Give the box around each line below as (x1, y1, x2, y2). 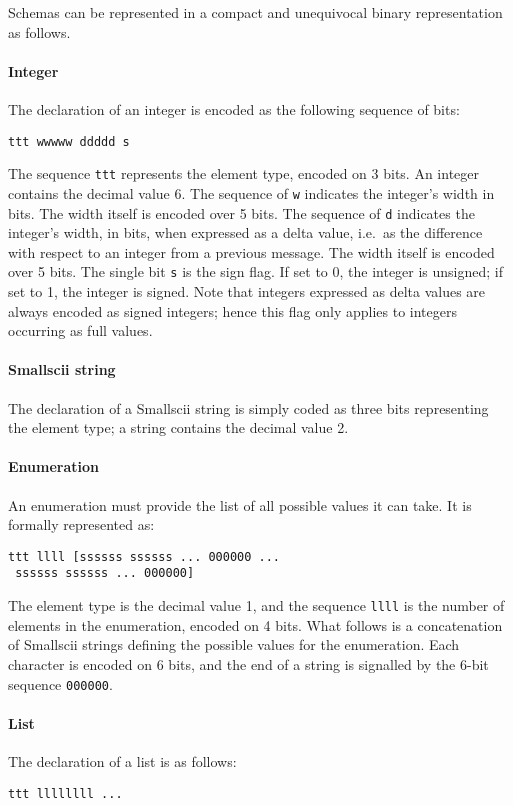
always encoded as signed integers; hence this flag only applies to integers (8, 300, 457, 321)
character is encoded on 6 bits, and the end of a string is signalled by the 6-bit (8, 653, 489, 674)
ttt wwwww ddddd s (8, 134, 130, 149)
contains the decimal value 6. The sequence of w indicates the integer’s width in (8, 182, 495, 203)
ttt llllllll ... (8, 786, 123, 801)
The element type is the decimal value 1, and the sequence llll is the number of (8, 595, 505, 616)
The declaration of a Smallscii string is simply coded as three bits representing (8, 397, 489, 418)
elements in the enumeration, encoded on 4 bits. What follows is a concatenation (8, 614, 503, 635)
